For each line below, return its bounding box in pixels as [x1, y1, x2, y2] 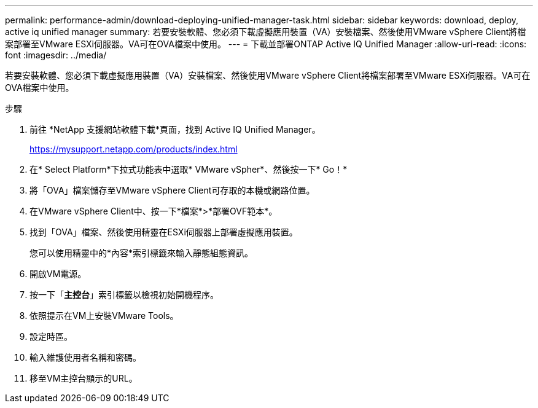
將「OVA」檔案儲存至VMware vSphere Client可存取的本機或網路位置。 [29, 185, 315, 195]
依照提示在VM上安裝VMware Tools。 [29, 310, 179, 321]
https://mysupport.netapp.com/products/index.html [29, 144, 238, 154]
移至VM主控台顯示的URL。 [29, 373, 138, 383]
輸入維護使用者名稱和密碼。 [29, 352, 141, 363]
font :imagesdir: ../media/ [5, 50, 107, 60]
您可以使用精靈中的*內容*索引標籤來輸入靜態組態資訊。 [29, 248, 254, 258]
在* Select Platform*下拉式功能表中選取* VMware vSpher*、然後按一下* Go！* [29, 164, 348, 175]
